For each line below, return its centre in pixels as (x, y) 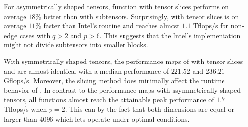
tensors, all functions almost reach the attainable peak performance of (109, 99)
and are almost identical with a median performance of (87, 71)
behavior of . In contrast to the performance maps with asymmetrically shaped (123, 90)
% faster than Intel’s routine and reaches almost (108, 26)
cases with (35, 35)
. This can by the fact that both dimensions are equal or (149, 109)
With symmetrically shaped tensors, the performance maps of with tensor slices (124, 61)
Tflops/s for (211, 26)
